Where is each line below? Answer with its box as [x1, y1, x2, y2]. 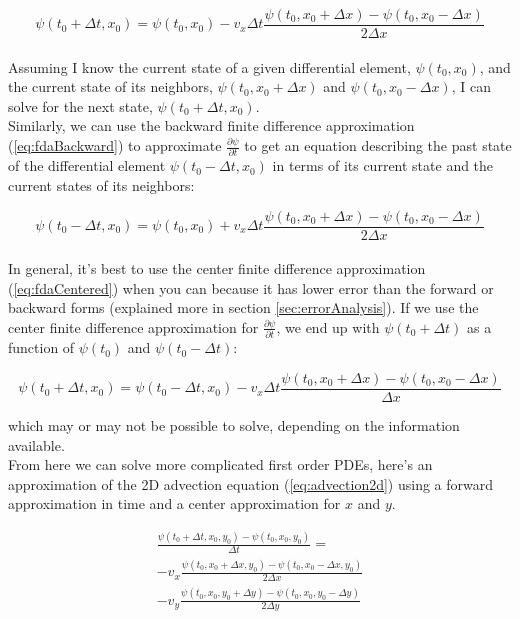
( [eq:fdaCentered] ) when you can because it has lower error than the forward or [8, 277, 494, 298]
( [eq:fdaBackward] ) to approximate [8, 135, 222, 156]
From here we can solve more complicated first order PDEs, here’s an [8, 454, 433, 475]
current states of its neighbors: [8, 174, 195, 195]
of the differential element [8, 155, 166, 176]
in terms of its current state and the [272, 155, 494, 176]
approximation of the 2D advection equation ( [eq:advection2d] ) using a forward [8, 473, 494, 494]
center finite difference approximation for [8, 316, 259, 337]
